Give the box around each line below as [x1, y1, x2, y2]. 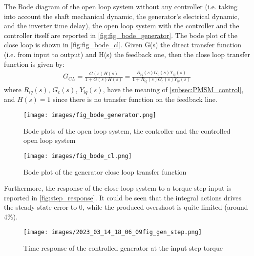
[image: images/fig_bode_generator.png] [23, 112, 157, 119]
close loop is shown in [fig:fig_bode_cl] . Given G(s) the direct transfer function [4, 39, 242, 50]
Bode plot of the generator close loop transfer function [23, 166, 187, 177]
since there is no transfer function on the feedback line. [53, 94, 217, 104]
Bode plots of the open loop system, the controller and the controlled [23, 125, 231, 136]
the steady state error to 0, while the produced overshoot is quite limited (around [4, 202, 248, 212]
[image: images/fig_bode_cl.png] [23, 152, 132, 159]
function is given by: [4, 59, 65, 69]
